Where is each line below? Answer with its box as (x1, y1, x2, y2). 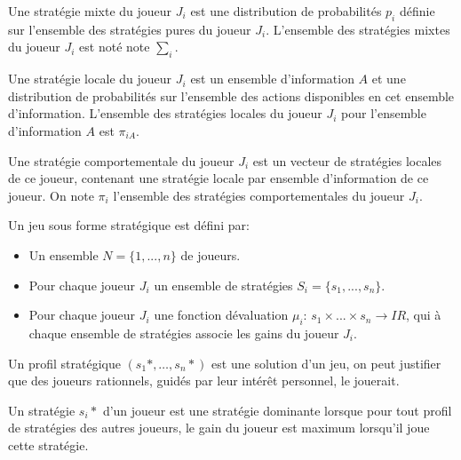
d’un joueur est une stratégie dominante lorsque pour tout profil (102, 401, 452, 419)
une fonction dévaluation (154, 305, 289, 324)
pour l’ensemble (341, 104, 426, 123)
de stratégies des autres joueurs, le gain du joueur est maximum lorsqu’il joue (8, 418, 430, 437)
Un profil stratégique (8, 353, 121, 372)
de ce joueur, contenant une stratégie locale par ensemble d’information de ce (8, 169, 429, 187)
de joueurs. (180, 245, 241, 264)
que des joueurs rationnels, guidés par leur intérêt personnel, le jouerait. (8, 371, 400, 390)
